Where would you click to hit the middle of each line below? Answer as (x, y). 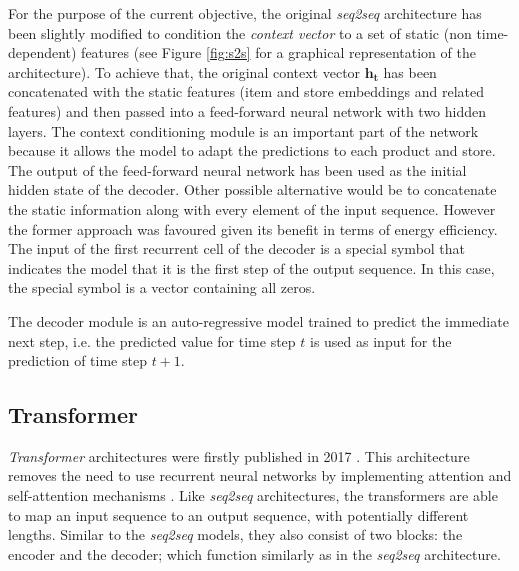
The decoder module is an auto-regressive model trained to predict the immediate (258, 320)
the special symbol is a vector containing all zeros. (162, 287)
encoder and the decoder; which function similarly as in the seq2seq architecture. (254, 553)
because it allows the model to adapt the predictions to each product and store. (252, 150)
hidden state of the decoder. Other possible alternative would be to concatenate (252, 189)
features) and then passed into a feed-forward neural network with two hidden (247, 110)
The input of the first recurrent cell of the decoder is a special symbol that (237, 248)
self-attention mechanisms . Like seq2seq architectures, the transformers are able (253, 495)
